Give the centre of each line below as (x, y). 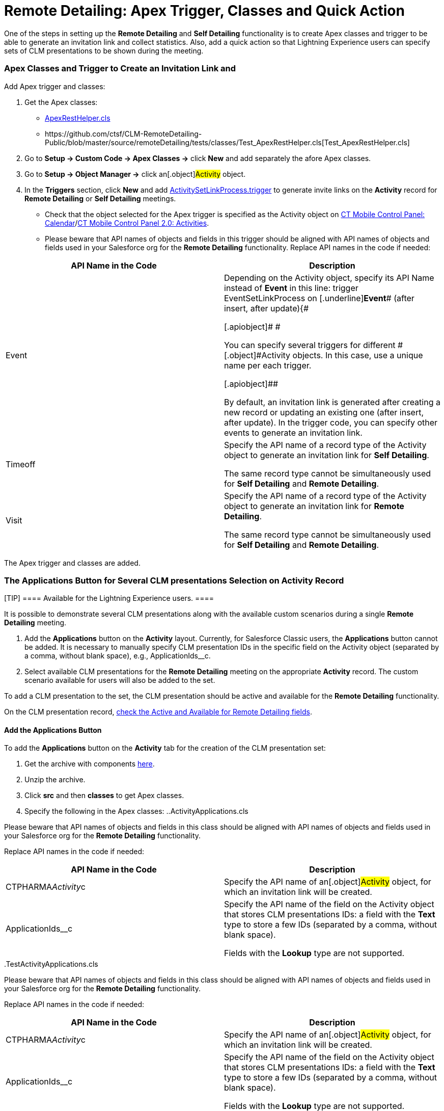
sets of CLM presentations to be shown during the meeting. (104, 50)
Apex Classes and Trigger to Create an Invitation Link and (120, 69)
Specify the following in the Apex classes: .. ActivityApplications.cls (136, 811)
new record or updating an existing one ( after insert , (324, 412)
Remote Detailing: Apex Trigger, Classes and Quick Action (204, 11)
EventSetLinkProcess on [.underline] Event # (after (319, 298)
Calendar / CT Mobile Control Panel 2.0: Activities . (127, 223)
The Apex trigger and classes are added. (72, 563)
